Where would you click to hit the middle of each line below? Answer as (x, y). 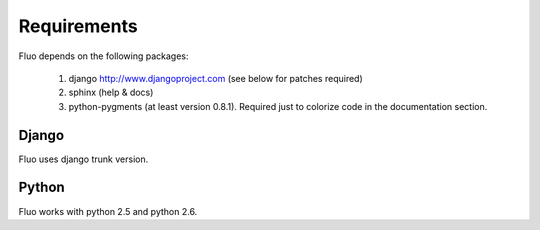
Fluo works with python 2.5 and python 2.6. (108, 211)
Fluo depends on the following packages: (103, 56)
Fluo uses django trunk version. (83, 159)
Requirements (78, 26)
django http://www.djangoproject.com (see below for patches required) (216, 78)
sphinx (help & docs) (111, 92)
